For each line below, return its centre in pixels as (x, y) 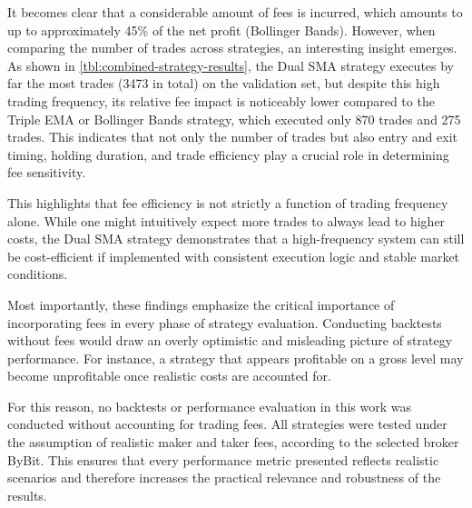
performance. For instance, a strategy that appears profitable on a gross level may (236, 358)
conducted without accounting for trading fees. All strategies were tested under (227, 424)
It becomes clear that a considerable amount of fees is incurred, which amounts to (235, 12)
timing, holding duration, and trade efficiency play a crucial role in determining (228, 154)
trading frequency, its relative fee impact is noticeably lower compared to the (221, 100)
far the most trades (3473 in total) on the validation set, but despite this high (224, 83)
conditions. (38, 274)
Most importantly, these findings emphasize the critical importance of (201, 304)
